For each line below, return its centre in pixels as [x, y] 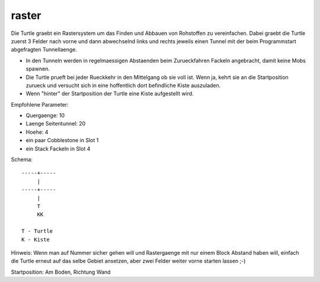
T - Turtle [37, 231]
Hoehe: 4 [37, 132]
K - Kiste [36, 239]
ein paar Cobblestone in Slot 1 [62, 140]
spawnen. [38, 69]
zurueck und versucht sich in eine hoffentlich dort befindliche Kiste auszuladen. [123, 85]
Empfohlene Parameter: [40, 104]
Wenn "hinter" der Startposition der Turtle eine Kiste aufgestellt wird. [110, 94]
